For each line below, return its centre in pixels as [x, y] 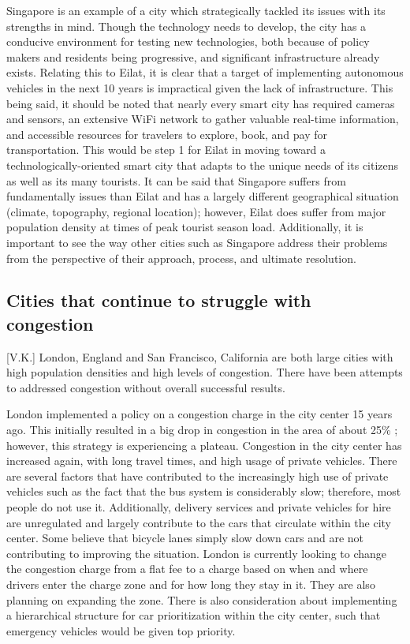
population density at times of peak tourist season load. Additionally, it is [185, 227]
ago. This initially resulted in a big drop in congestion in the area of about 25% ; [202, 430]
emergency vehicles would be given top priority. [121, 630]
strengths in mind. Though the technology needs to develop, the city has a [186, 26]
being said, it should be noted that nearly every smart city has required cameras [201, 103]
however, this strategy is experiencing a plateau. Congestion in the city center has [204, 445]
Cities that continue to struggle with [159, 300]
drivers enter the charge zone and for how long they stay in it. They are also [191, 584]
